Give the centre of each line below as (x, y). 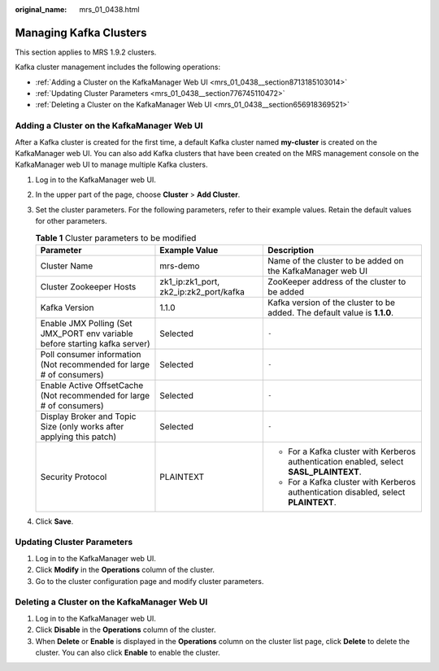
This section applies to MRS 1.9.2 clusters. (86, 52)
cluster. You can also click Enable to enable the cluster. (128, 652)
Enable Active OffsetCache (92, 385)
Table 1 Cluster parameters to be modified (116, 237)
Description (291, 250)
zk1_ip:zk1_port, (190, 281)
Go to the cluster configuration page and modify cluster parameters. (150, 581)
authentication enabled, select (346, 461)
